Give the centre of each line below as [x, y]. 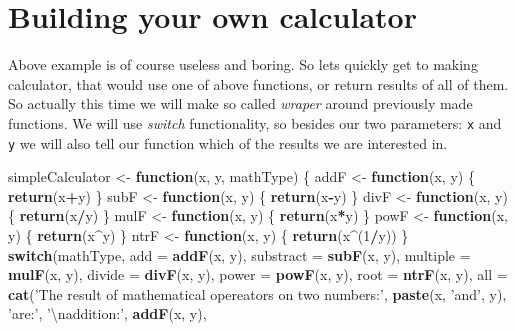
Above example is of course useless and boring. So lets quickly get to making [243, 64]
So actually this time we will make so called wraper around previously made [240, 103]
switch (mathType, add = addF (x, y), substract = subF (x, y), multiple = [239, 254]
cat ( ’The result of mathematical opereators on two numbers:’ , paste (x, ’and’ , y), [257, 293]
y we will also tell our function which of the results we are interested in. [228, 142]
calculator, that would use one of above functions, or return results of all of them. [258, 83]
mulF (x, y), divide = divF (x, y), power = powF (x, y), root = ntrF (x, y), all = [258, 274]
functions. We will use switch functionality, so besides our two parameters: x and [255, 122]
